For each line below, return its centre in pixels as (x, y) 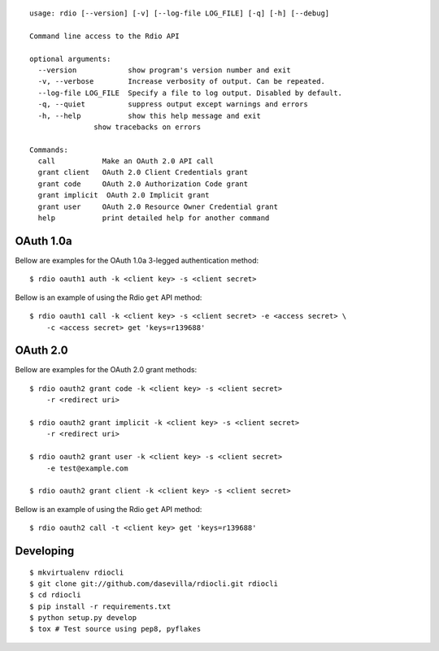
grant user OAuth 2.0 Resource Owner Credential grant (158, 206)
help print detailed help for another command (154, 218)
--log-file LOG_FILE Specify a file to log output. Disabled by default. (190, 93)
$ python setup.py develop (83, 618)
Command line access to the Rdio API (105, 36)
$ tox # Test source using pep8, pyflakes (115, 629)
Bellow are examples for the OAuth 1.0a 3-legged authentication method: (137, 260)
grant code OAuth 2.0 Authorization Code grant (143, 184)
